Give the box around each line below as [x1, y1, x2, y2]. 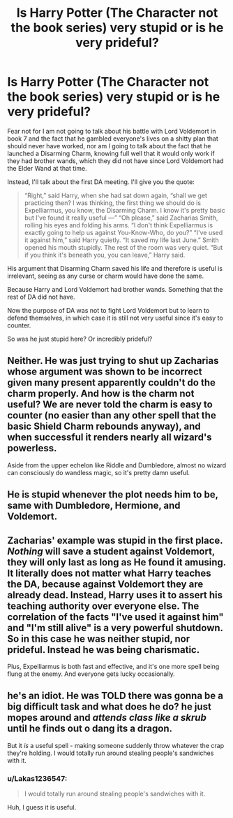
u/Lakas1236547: [7, 773, 68, 783]
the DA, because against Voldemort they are [7, 578, 204, 590]
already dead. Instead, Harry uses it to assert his [7, 589, 223, 601]
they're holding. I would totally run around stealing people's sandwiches [7, 749, 214, 757]
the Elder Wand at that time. [7, 164, 87, 172]
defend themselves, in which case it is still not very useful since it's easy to [7, 313, 223, 322]
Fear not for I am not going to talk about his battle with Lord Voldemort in [7, 127, 216, 135]
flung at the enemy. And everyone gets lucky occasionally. [7, 670, 176, 678]
